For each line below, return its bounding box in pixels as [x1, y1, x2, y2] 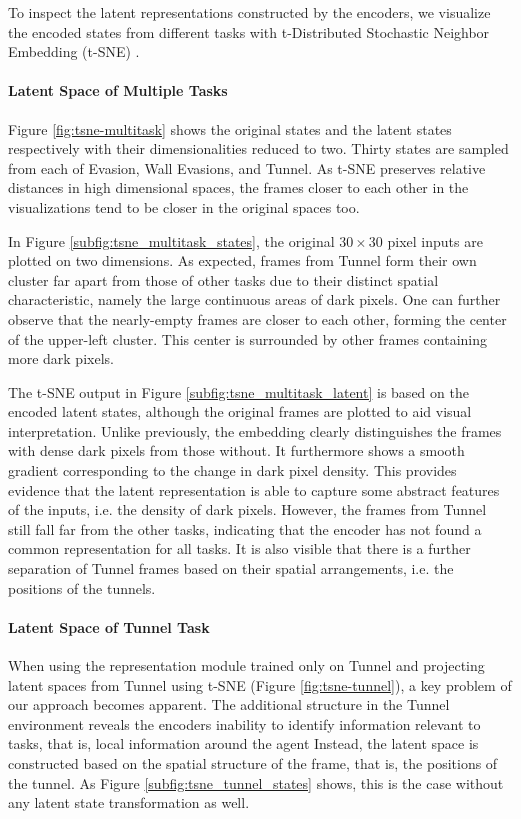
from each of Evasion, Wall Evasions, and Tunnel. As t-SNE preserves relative [8, 157, 486, 178]
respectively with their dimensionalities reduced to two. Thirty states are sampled [8, 138, 509, 159]
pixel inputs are [387, 230, 483, 251]
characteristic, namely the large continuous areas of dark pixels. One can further [8, 289, 501, 310]
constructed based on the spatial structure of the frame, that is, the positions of [8, 753, 498, 773]
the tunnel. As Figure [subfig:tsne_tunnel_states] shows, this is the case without [8, 772, 504, 793]
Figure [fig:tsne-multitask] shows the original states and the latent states [8, 118, 452, 139]
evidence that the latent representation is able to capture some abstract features [8, 479, 500, 500]
